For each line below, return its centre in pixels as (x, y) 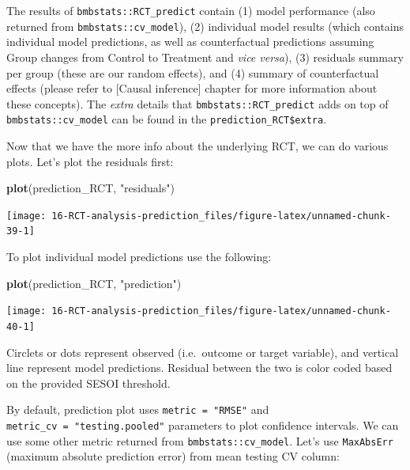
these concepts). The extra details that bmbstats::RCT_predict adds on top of (197, 103)
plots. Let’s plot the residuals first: (90, 161)
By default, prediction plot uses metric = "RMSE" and (138, 409)
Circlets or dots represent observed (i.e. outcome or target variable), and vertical (203, 352)
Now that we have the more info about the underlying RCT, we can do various (197, 146)
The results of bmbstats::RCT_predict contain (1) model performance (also (191, 10)
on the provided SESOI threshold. (88, 383)
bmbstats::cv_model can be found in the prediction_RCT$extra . (167, 119)
